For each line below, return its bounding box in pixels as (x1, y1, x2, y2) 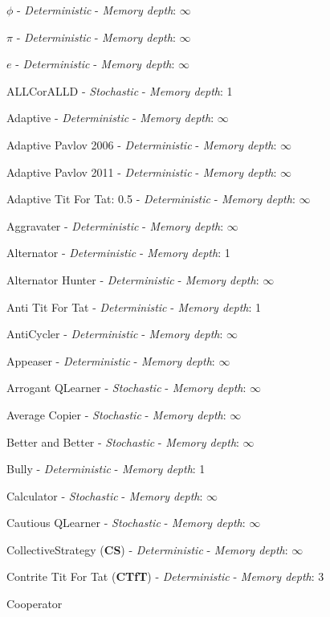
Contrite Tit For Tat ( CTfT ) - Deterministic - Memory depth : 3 (6, 568, 324, 585)
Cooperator (6, 595, 63, 612)
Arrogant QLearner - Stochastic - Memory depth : (6, 379, 246, 396)
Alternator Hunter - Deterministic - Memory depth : (6, 271, 259, 288)
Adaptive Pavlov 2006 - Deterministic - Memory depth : (6, 136, 277, 153)
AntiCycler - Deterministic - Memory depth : (6, 325, 223, 342)
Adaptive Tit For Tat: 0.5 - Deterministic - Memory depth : (6, 190, 295, 207)
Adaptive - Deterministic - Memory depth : (6, 109, 214, 126)
